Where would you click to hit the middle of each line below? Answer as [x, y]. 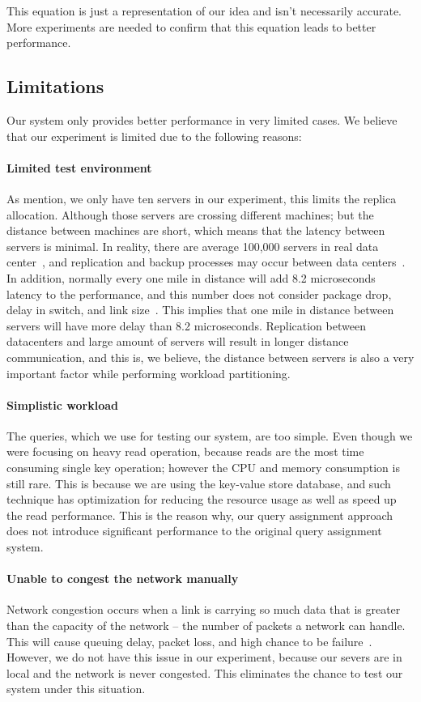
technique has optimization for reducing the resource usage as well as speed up [202, 499]
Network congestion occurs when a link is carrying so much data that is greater [204, 609]
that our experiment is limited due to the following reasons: [154, 136]
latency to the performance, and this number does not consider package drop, [199, 294]
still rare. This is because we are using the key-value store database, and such [199, 483]
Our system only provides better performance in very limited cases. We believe [202, 119]
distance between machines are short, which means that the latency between [196, 230]
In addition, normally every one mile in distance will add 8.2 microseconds [191, 277]
